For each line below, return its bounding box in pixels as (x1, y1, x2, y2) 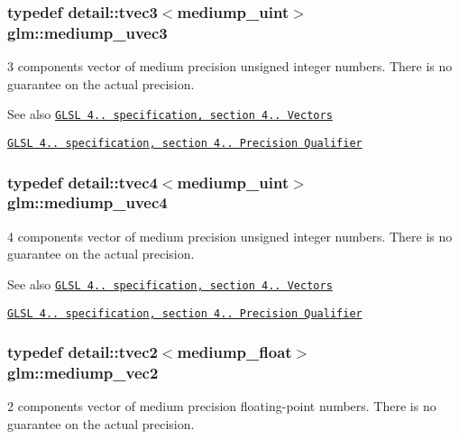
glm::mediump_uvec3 (7, 21, 168, 43)
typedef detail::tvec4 (7, 170, 158, 193)
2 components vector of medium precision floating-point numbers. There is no (7, 397, 436, 416)
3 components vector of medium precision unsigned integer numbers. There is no (7, 57, 453, 76)
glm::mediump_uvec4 (7, 191, 168, 214)
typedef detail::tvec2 (7, 341, 158, 363)
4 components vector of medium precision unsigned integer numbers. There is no (7, 226, 453, 245)
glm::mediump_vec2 (7, 361, 159, 384)
